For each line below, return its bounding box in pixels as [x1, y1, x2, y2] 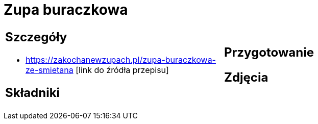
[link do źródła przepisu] [76, 64, 169, 75]
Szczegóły [5, 29, 67, 44]
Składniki [5, 85, 60, 100]
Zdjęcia [224, 69, 268, 85]
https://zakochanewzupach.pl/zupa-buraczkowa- [26, 54, 216, 65]
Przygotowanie [224, 44, 314, 60]
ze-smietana [26, 64, 74, 75]
